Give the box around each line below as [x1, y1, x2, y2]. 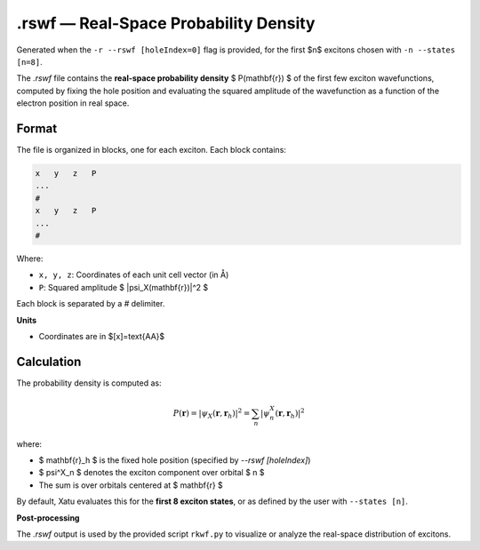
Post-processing [16, 512, 80, 523]
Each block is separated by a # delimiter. [16, 299, 165, 309]
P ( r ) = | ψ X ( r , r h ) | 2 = [172, 407, 251, 420]
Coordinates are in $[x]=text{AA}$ [38, 331, 165, 341]
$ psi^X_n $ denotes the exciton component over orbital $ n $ [38, 467, 266, 478]
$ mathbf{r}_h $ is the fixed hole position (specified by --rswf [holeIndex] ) [38, 455, 311, 466]
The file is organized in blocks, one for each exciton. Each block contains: [16, 145, 286, 155]
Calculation [16, 354, 82, 369]
